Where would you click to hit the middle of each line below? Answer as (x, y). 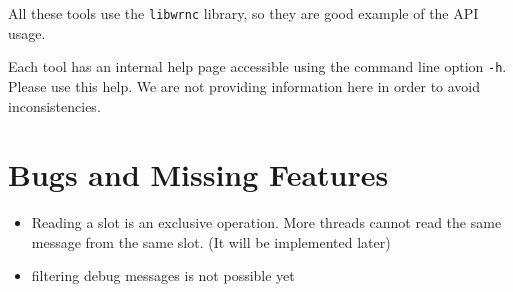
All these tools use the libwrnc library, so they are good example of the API (243, 13)
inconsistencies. (54, 105)
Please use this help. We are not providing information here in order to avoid (244, 85)
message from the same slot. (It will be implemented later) (211, 241)
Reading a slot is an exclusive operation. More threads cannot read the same (266, 222)
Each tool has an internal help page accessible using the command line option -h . (257, 66)
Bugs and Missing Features (198, 174)
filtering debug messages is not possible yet (163, 275)
